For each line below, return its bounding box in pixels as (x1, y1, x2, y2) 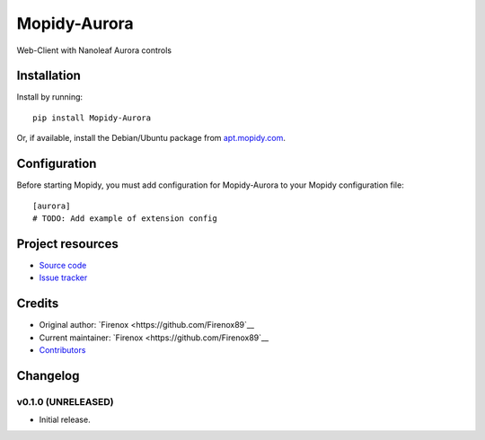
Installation (16, 68, 81, 84)
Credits (16, 296, 59, 312)
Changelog (16, 368, 80, 383)
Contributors (39, 344, 86, 355)
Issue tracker (39, 272, 88, 283)
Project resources (16, 236, 119, 251)
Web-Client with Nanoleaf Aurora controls (16, 45, 172, 56)
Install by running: (16, 92, 84, 102)
